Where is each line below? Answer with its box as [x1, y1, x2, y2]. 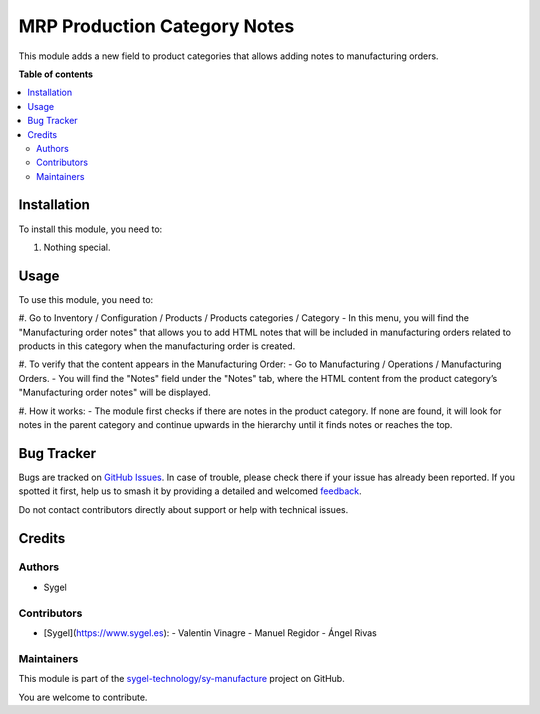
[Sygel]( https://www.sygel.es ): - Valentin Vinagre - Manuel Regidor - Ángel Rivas [43, 626, 377, 639]
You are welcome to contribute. [18, 691, 148, 703]
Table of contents [18, 68, 94, 80]
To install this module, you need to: [18, 223, 163, 235]
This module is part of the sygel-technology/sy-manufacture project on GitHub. [18, 673, 345, 685]
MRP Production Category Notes [18, 15, 295, 37]
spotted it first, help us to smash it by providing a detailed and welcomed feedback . [18, 485, 362, 497]
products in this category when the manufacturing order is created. [18, 340, 296, 352]
